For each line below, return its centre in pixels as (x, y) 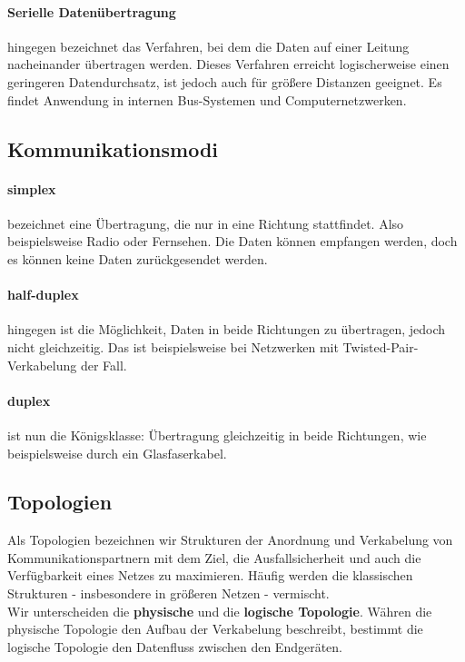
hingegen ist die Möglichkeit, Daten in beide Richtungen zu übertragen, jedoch (227, 329)
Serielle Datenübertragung (92, 11)
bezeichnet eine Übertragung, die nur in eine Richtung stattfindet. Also (206, 223)
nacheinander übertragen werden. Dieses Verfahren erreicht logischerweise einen (228, 64)
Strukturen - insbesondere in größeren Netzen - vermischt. (168, 593)
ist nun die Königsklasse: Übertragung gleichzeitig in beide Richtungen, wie (217, 435)
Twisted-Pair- (381, 346)
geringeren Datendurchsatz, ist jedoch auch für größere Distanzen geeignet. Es (225, 81)
